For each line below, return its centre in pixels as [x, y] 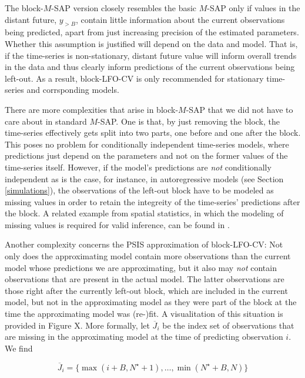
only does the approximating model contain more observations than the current [148, 256]
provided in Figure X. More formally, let [77, 325]
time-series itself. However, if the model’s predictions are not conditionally [138, 167]
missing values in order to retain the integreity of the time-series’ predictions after [152, 201]
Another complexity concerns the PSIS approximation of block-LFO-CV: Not [144, 244]
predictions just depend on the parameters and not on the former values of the [146, 155]
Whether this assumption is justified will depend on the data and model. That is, [151, 43]
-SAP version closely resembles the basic [124, 8]
